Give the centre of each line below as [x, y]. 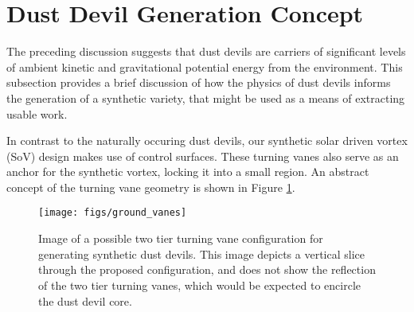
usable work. [37, 113]
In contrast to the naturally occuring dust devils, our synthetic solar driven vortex [207, 140]
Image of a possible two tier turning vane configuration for [181, 238]
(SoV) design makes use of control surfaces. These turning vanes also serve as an [203, 156]
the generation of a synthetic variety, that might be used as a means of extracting [206, 97]
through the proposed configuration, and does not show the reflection [207, 269]
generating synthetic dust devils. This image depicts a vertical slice [202, 253]
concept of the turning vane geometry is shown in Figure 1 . [151, 187]
